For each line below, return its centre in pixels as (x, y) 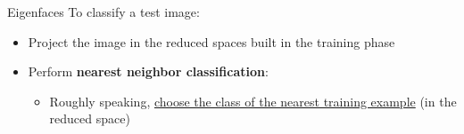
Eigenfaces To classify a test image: (104, 12)
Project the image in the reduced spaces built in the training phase (211, 41)
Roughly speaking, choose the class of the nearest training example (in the (253, 101)
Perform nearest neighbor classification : (148, 71)
